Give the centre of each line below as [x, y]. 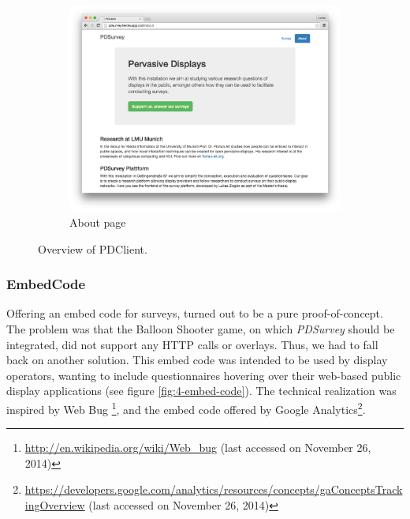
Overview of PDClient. [93, 248]
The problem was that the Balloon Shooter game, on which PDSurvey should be [201, 328]
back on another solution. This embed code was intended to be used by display [197, 360]
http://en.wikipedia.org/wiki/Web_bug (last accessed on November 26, [198, 448]
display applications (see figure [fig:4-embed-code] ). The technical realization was [201, 391]
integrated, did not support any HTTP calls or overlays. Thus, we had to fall [192, 344]
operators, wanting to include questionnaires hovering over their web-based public [204, 375]
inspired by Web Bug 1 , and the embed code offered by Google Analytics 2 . [186, 408]
